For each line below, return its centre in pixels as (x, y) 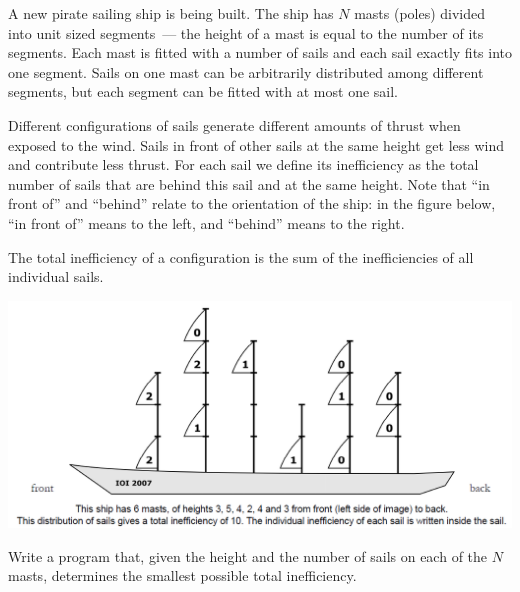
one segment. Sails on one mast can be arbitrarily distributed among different (246, 71)
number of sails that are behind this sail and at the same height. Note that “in (249, 183)
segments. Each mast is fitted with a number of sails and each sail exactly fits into (260, 52)
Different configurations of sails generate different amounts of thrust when (234, 124)
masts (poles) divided (420, 13)
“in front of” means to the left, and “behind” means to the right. (206, 222)
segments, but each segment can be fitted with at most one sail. (203, 91)
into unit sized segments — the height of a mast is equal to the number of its (246, 32)
